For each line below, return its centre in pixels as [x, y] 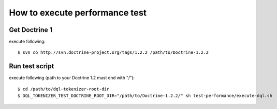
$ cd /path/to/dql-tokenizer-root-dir [64, 89]
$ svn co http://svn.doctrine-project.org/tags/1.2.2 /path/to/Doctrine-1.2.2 [113, 53]
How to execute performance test [78, 13]
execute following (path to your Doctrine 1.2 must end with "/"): [72, 78]
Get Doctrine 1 [31, 30]
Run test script [31, 66]
